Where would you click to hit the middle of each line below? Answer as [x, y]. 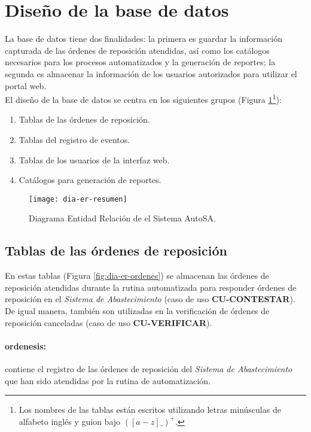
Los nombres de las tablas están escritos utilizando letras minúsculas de [150, 410]
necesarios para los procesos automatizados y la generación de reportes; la [140, 62]
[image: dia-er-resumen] [78, 199]
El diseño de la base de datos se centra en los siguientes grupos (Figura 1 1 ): [143, 98]
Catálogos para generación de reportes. [90, 180]
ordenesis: [25, 346]
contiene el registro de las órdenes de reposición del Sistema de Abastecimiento [149, 368]
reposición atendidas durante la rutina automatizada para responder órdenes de [151, 287]
